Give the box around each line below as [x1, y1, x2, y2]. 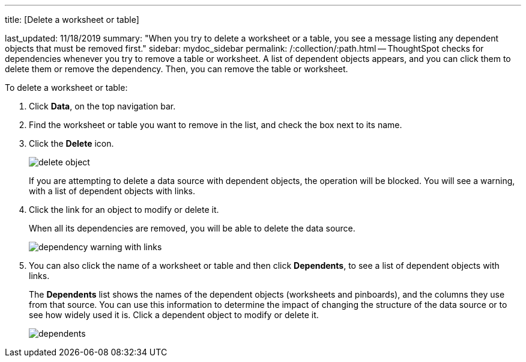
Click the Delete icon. [29, 138, 114, 149]
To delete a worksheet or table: [5, 82, 128, 93]
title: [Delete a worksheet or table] [5, 14, 139, 25]
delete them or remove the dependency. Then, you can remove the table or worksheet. [5, 64, 348, 74]
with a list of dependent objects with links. [29, 186, 195, 196]
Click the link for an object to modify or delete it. [29, 204, 219, 215]
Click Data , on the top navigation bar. [29, 101, 176, 111]
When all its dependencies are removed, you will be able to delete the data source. [29, 223, 355, 233]
